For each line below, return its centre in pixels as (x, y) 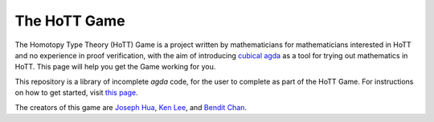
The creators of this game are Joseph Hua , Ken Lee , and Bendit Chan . (131, 107)
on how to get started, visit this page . (76, 92)
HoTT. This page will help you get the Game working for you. (115, 67)
